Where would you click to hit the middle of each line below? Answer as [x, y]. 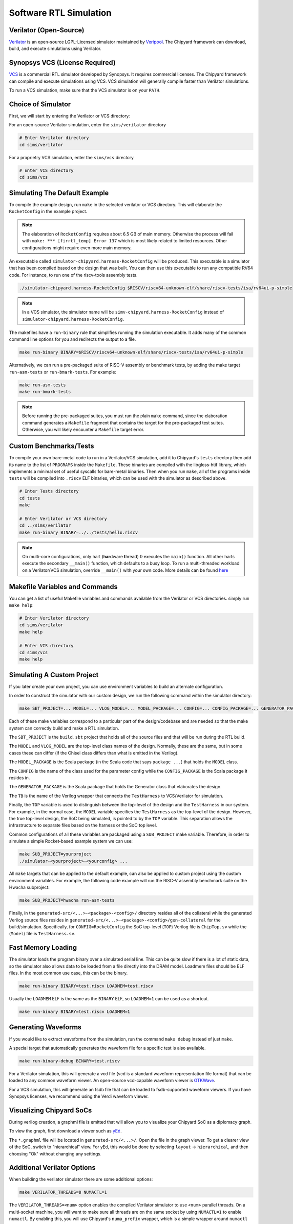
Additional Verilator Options [52, 1168]
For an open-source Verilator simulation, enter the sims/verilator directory [87, 125]
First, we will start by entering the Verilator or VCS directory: [70, 116]
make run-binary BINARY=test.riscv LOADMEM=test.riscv [86, 986]
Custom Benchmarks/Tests [52, 446]
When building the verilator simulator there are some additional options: [81, 1179]
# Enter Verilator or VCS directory [63, 518]
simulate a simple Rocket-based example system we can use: [71, 841]
